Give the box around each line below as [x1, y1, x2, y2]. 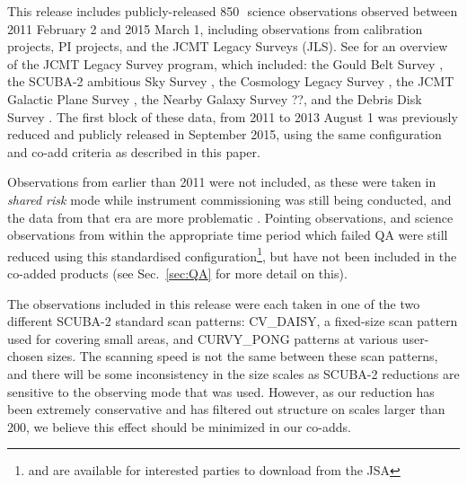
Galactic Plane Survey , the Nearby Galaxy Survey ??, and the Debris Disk [7, 89, 422, 108]
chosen [7, 347, 44, 366]
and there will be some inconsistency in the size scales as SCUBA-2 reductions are [7, 364, 460, 383]
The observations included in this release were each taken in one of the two [7, 294, 420, 313]
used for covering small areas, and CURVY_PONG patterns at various [7, 329, 399, 348]
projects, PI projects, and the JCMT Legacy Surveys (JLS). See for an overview [7, 37, 448, 56]
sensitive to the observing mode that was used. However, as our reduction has [7, 382, 435, 401]
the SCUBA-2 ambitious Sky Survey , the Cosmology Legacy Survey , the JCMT [7, 72, 454, 91]
